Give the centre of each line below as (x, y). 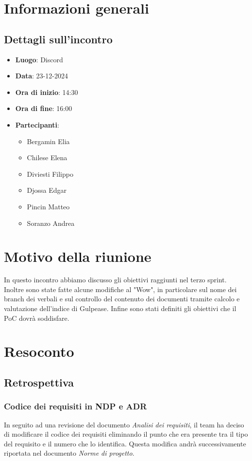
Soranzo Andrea (51, 223)
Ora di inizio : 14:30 (47, 92)
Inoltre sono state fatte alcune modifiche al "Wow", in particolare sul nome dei (120, 289)
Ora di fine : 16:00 (44, 108)
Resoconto (39, 351)
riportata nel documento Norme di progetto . (69, 453)
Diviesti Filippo (50, 174)
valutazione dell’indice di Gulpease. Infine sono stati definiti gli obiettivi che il (120, 308)
